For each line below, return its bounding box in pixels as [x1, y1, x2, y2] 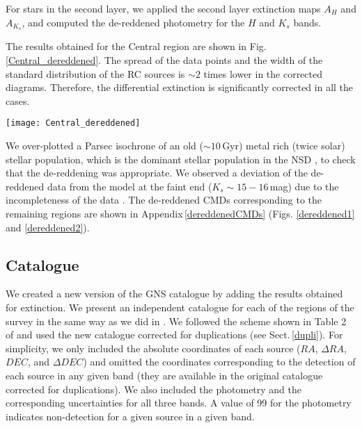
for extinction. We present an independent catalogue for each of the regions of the [6, 300, 354, 315]
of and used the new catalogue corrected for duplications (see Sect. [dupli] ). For [6, 327, 343, 342]
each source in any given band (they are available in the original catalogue [6, 368, 323, 382]
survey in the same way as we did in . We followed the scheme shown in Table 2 [6, 313, 347, 328]
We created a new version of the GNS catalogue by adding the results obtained [6, 286, 343, 301]
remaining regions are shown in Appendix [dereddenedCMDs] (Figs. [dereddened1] [6, 206, 355, 221]
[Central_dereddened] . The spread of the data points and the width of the [6, 53, 323, 67]
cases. [6, 93, 30, 108]
